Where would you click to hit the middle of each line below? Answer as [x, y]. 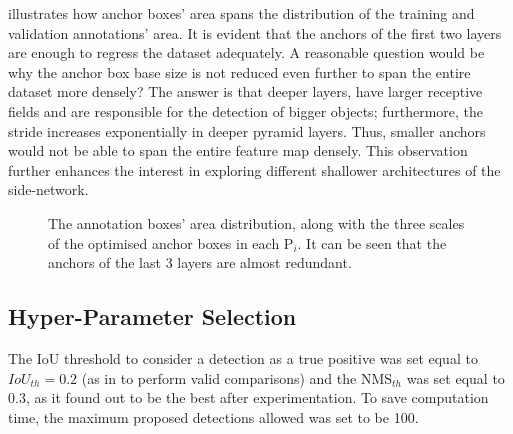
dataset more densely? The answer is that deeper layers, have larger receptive [245, 91]
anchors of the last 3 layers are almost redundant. [200, 262]
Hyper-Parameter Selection [152, 316]
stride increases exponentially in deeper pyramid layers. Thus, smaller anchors [247, 130]
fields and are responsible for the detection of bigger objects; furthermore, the [246, 110]
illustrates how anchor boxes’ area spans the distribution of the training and [241, 13]
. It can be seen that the [372, 242]
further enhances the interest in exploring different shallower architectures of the [254, 169]
